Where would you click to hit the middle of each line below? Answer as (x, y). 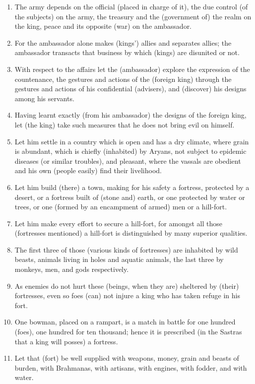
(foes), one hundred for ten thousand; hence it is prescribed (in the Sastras (128, 332)
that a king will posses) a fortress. (66, 341)
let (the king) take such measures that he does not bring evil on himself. (125, 124)
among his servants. (44, 98)
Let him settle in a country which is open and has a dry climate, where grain (132, 141)
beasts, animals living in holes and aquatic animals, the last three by (119, 259)
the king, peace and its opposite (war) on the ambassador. (103, 26)
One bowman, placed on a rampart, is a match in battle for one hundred (125, 322)
